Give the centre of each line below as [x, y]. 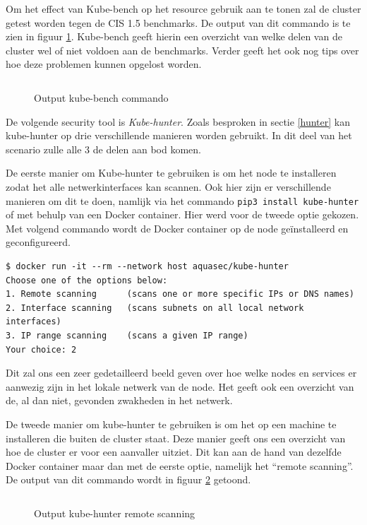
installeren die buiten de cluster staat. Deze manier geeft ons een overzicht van [176, 438]
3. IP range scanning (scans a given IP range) [127, 335]
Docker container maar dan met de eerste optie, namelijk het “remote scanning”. [180, 465]
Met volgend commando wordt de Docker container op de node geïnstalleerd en [177, 228]
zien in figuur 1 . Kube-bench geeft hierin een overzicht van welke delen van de [174, 36]
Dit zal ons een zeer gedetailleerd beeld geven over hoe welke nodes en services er [181, 373]
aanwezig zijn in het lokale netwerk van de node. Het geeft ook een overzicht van [180, 386]
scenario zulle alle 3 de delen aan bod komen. [103, 149]
